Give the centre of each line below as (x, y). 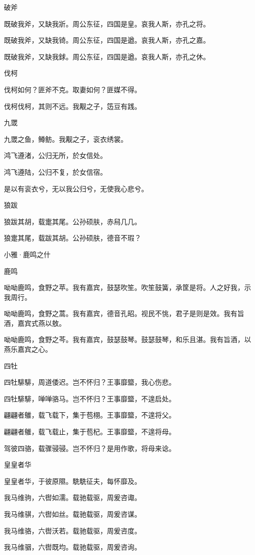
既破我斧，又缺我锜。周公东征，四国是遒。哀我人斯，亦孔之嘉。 (107, 40)
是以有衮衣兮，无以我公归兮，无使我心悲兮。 (76, 188)
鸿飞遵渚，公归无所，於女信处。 (55, 155)
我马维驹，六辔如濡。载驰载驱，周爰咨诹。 (73, 497)
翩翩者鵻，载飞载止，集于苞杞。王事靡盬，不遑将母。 (90, 432)
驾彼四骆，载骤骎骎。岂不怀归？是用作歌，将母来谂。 (90, 448)
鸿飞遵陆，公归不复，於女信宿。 (55, 172)
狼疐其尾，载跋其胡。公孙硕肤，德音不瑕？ (73, 238)
